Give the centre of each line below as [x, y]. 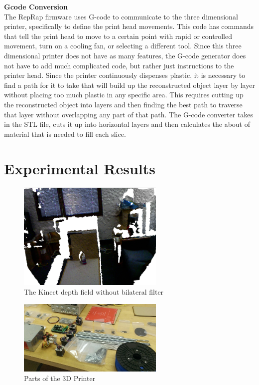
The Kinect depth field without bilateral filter [94, 292]
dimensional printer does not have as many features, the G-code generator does [125, 55]
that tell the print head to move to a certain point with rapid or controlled [118, 36]
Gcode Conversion [36, 6]
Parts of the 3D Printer [60, 378]
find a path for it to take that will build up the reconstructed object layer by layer [129, 85]
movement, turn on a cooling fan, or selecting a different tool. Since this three [123, 46]
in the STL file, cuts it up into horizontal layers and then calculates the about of [127, 124]
